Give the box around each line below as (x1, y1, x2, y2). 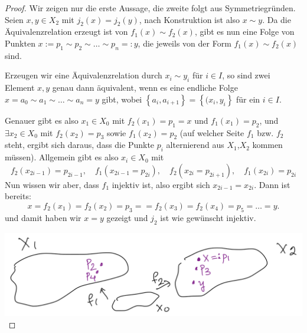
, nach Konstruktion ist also (139, 13, 240, 25)
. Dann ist (254, 178, 290, 190)
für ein (236, 93, 260, 105)
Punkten (5, 37, 35, 49)
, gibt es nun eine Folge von (194, 25, 295, 38)
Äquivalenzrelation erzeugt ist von (5, 25, 128, 38)
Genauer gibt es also (5, 114, 79, 126)
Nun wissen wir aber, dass (5, 178, 99, 190)
